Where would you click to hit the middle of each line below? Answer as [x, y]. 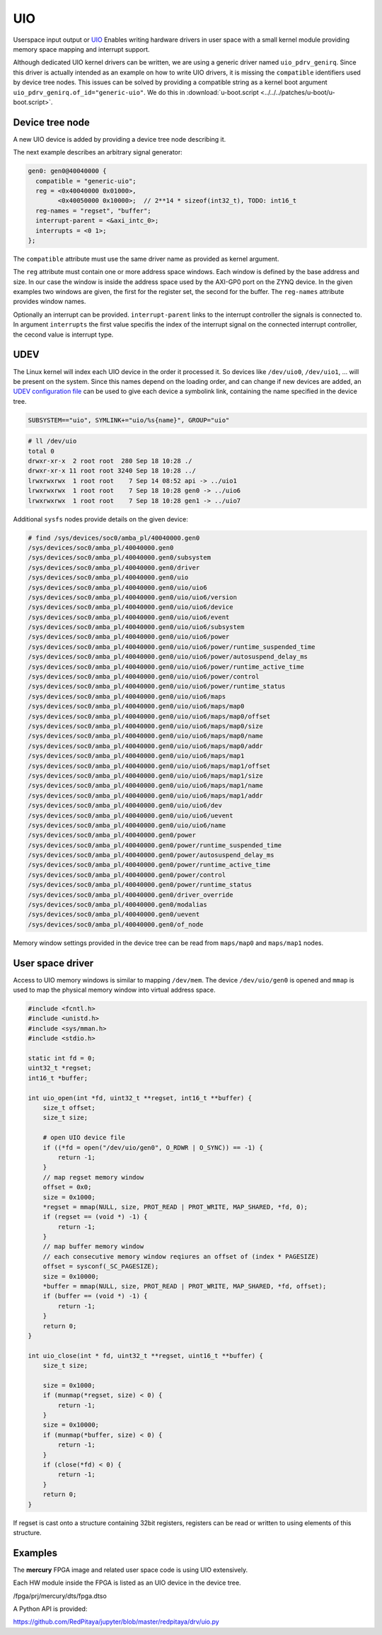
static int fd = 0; [62, 1058]
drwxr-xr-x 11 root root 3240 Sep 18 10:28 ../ [112, 471]
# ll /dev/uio [52, 441]
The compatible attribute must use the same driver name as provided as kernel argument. [146, 259]
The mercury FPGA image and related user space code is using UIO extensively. [130, 1570]
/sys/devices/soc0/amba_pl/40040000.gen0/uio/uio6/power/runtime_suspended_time [172, 647]
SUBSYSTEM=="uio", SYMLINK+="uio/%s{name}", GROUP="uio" [129, 420]
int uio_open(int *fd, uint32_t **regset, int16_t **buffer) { [140, 1098]
